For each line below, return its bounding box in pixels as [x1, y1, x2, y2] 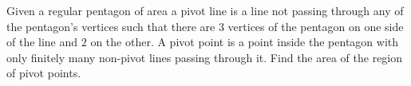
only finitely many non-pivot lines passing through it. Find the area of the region [6, 49, 403, 65]
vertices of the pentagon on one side [227, 18, 404, 34]
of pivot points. [6, 64, 81, 81]
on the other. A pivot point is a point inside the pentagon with [90, 33, 399, 50]
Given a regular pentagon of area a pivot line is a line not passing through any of [6, 2, 404, 18]
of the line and [6, 33, 78, 50]
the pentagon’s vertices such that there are [6, 18, 215, 34]
